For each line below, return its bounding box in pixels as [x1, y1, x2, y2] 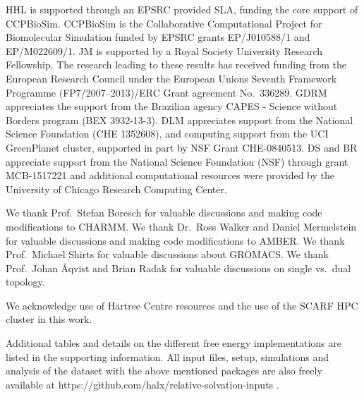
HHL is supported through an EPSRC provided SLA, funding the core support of [6, 2, 358, 16]
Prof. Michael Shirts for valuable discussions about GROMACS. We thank [6, 247, 329, 262]
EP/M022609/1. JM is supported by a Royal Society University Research [6, 43, 323, 58]
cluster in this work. [6, 312, 92, 326]
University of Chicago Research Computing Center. [6, 181, 227, 196]
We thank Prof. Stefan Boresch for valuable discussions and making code [6, 205, 322, 220]
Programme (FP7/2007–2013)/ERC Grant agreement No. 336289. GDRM [6, 85, 327, 99]
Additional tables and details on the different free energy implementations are [6, 336, 341, 350]
